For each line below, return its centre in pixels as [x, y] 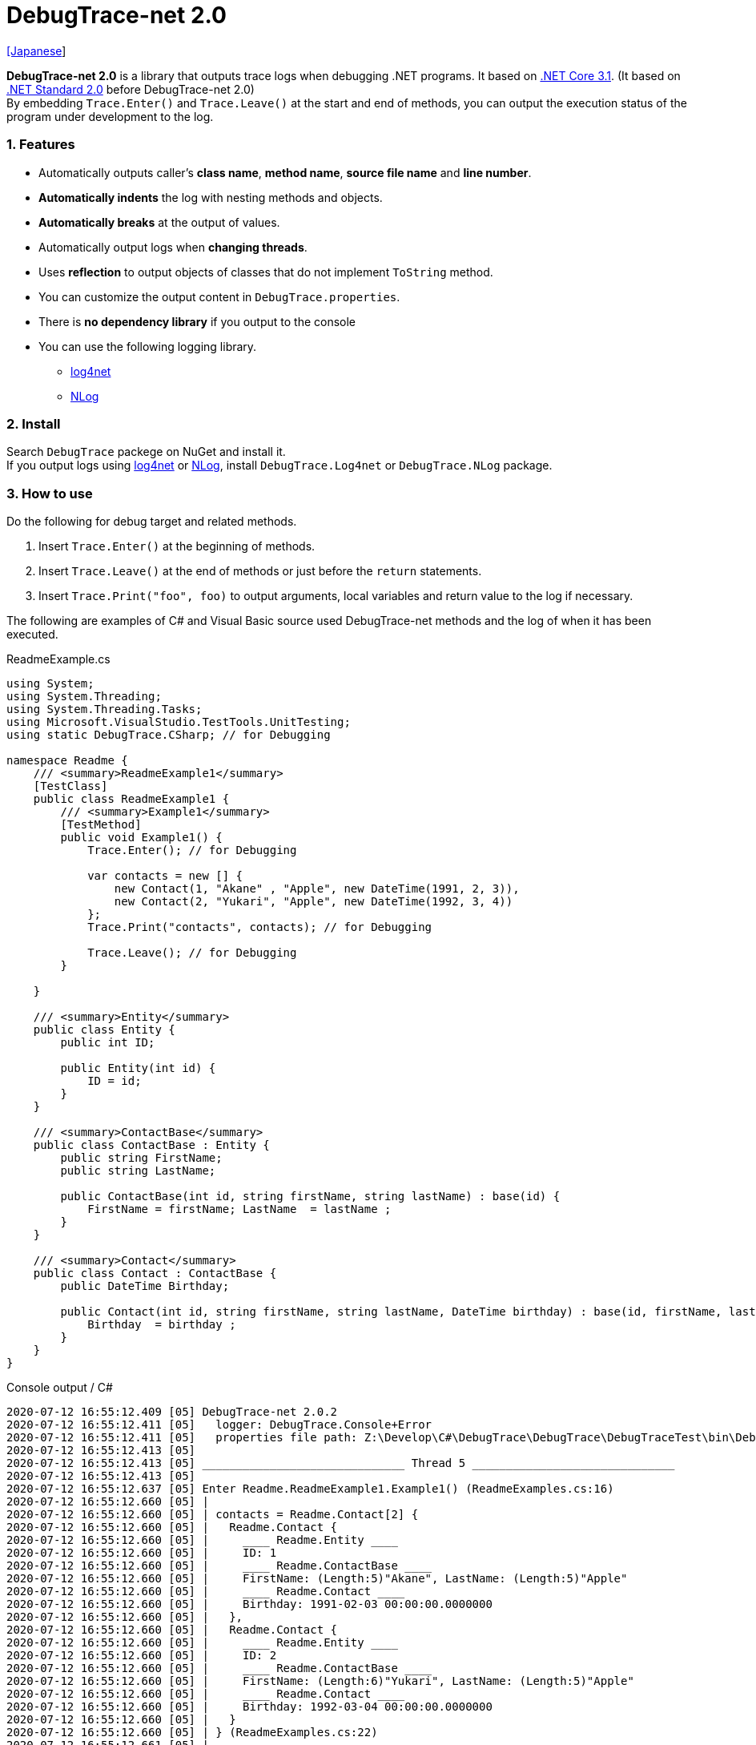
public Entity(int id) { [138, 1068]
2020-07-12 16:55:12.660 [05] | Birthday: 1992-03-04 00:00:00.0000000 [249, 1707]
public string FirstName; [141, 1158]
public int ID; [108, 1042]
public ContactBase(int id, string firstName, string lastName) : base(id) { [310, 1196]
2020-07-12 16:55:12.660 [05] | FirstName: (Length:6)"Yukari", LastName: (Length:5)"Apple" [320, 1681]
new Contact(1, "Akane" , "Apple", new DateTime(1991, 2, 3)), [317, 889]
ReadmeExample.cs [58, 659]
